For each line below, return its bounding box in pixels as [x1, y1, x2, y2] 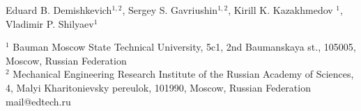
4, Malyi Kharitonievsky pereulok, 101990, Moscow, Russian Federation [6, 80, 311, 94]
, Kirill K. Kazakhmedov [228, 3, 333, 17]
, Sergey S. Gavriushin [122, 3, 218, 17]
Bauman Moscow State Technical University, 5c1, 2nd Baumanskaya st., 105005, [13, 40, 356, 54]
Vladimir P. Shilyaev [6, 16, 94, 31]
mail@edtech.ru [6, 94, 71, 108]
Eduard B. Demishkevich [6, 3, 112, 17]
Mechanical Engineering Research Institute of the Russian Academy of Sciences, [13, 67, 354, 81]
